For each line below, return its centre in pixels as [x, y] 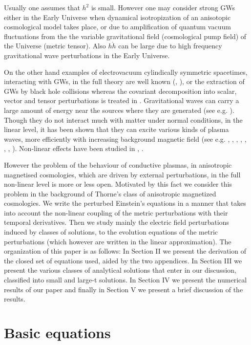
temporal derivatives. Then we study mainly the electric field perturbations [116, 222]
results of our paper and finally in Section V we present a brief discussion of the [124, 289]
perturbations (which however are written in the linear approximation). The [118, 241]
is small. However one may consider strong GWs [163, 7]
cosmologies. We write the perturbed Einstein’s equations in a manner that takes [125, 203]
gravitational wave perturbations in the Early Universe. [87, 55]
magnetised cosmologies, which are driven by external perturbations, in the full [122, 174]
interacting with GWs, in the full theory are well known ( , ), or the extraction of [124, 81]
